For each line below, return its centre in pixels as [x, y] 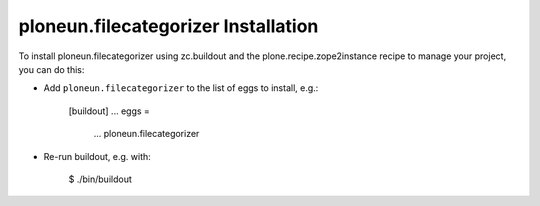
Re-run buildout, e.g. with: [97, 156]
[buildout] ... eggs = [109, 111]
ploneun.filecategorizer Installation [168, 26]
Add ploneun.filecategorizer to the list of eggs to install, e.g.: [181, 88]
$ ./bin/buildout [100, 179]
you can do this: [51, 69]
